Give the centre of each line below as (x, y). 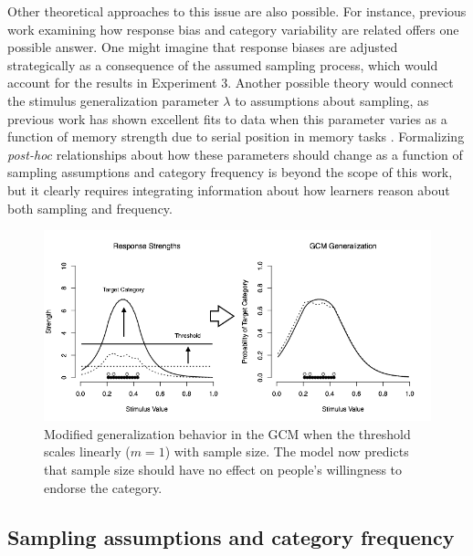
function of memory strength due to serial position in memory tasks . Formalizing (236, 136)
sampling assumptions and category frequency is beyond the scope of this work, (230, 172)
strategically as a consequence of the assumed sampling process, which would (223, 64)
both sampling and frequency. (90, 208)
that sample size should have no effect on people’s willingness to (223, 469)
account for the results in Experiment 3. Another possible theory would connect (231, 83)
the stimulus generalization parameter (113, 100)
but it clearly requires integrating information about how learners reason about (229, 189)
